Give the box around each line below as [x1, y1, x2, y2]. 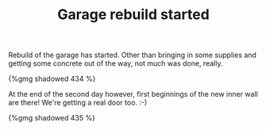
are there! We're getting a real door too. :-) [8, 97, 148, 108]
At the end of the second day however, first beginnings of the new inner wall [8, 90, 258, 99]
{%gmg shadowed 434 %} [8, 74, 96, 84]
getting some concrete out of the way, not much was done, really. [8, 59, 223, 68]
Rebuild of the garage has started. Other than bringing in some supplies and [8, 50, 256, 60]
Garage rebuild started [56, 6, 210, 24]
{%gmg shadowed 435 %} [8, 113, 95, 123]
